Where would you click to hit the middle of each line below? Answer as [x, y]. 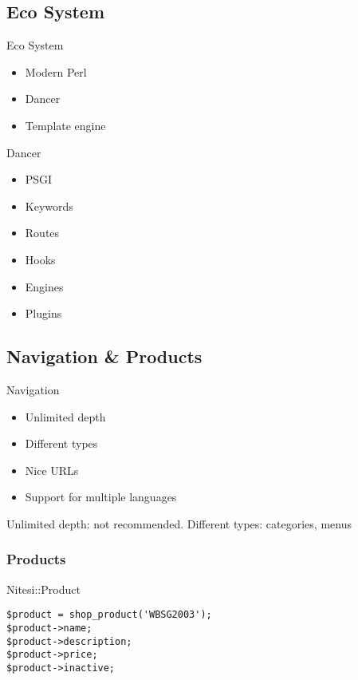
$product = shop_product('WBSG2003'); [109, 615]
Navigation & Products [104, 356]
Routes [42, 233]
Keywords [49, 206]
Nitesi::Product [43, 589]
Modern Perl [56, 71]
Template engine [65, 125]
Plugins [43, 313]
